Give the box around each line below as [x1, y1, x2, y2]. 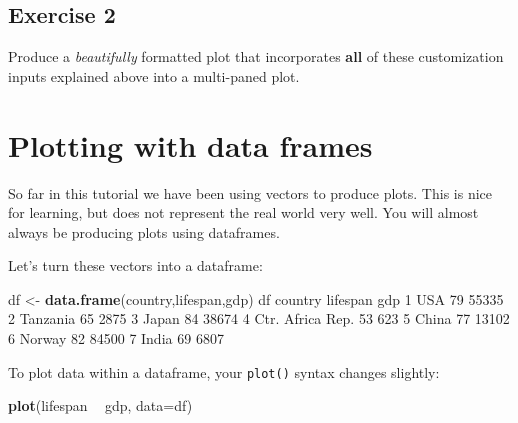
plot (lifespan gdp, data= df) [8, 395, 193, 416]
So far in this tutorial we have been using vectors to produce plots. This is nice [8, 182, 492, 203]
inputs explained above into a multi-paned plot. [8, 65, 300, 86]
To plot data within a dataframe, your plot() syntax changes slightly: [8, 361, 440, 382]
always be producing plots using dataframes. [8, 221, 280, 242]
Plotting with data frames [8, 124, 373, 165]
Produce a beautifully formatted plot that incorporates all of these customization [8, 46, 504, 67]
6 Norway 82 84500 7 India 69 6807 [8, 328, 224, 349]
